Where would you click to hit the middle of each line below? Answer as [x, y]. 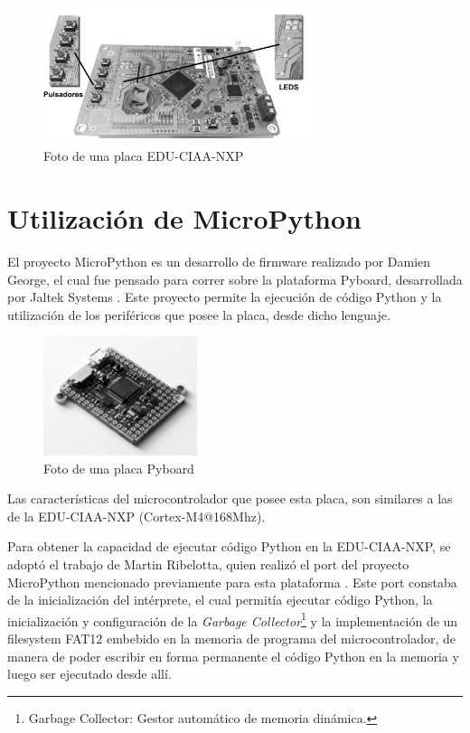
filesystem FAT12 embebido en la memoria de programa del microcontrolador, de [232, 639]
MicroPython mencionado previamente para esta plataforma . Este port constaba [232, 582]
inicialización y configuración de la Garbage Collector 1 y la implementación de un [233, 619]
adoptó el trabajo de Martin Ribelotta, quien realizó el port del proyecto [208, 564]
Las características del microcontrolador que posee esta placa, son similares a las [230, 498]
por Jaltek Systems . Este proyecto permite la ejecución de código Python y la [225, 297]
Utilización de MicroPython [184, 218]
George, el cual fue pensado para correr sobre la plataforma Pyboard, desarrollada [235, 279]
